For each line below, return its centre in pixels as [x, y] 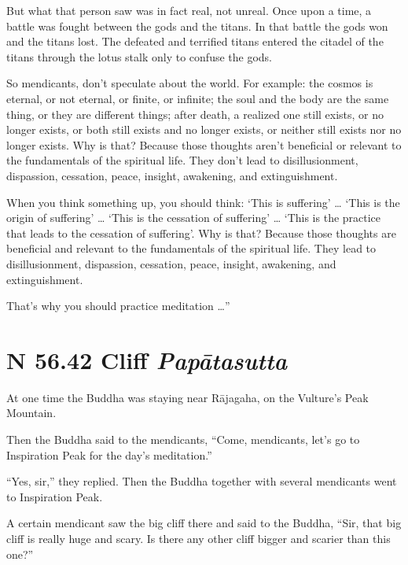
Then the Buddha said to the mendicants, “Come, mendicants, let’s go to [183, 439]
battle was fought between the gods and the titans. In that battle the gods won [197, 26]
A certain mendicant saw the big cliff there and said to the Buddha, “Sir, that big [204, 523]
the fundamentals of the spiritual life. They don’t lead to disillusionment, [182, 160]
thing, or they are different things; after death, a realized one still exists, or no [195, 114]
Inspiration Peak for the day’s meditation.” [109, 454]
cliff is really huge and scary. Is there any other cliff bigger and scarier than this [198, 538]
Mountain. [31, 413]
